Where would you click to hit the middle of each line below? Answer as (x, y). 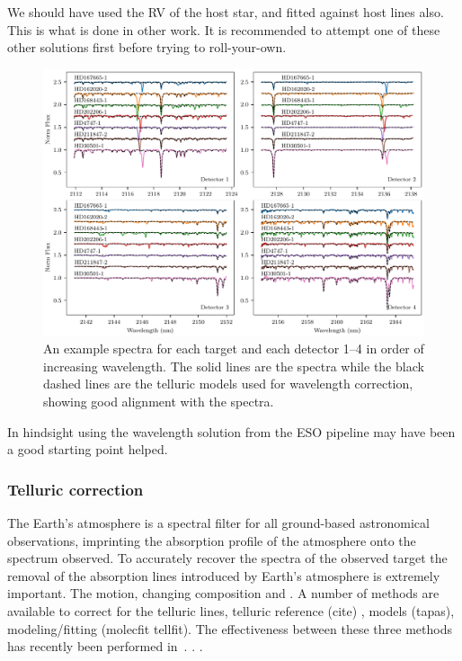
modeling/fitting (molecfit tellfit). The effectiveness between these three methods (230, 628)
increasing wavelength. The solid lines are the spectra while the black (234, 366)
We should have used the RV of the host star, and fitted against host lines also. (226, 12)
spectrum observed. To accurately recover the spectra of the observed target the (227, 558)
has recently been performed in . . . (105, 646)
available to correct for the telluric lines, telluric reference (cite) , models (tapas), (231, 611)
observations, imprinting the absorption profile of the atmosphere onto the (212, 540)
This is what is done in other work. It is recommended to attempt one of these (224, 29)
